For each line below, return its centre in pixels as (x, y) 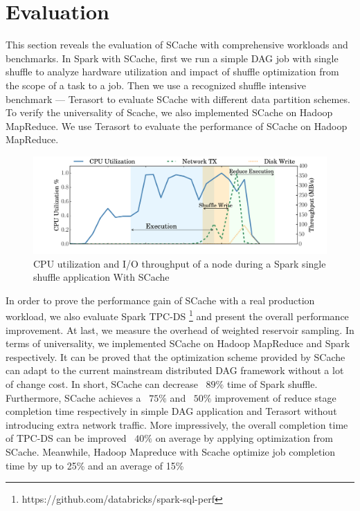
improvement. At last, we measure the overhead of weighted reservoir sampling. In (180, 329)
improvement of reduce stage (276, 397)
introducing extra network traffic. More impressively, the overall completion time (177, 424)
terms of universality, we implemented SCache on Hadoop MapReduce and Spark (178, 343)
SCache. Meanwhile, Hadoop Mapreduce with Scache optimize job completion (171, 452)
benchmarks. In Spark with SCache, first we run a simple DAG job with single (172, 58)
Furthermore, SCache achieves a (73, 397)
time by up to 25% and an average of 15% (95, 465)
